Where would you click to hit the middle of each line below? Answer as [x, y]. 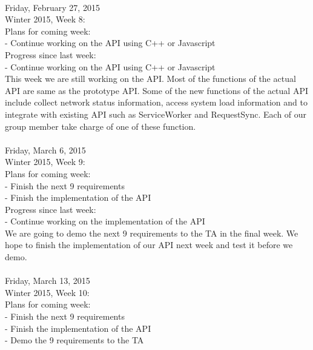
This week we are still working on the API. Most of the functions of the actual [150, 79]
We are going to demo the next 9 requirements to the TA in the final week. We [152, 233]
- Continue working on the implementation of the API [105, 221]
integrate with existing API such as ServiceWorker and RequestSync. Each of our [156, 114]
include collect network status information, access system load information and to [156, 102]
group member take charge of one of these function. [100, 126]
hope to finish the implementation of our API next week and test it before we [149, 245]
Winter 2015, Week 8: [45, 19]
